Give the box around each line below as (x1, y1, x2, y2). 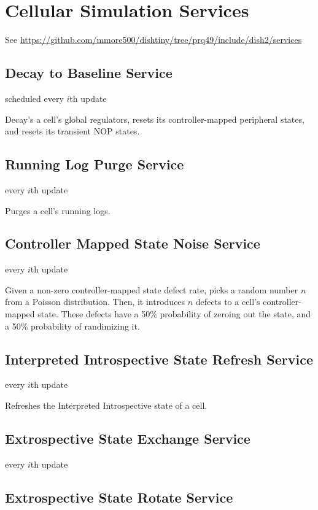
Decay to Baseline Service (5, 63, 173, 82)
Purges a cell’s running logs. (5, 204, 111, 217)
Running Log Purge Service (5, 155, 184, 174)
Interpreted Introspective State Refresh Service (5, 349, 313, 368)
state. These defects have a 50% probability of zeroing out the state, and (37, 307, 311, 320)
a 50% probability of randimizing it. (5, 319, 140, 332)
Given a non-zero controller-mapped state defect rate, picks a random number (5, 283, 298, 296)
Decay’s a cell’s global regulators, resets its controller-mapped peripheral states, (5, 112, 304, 125)
